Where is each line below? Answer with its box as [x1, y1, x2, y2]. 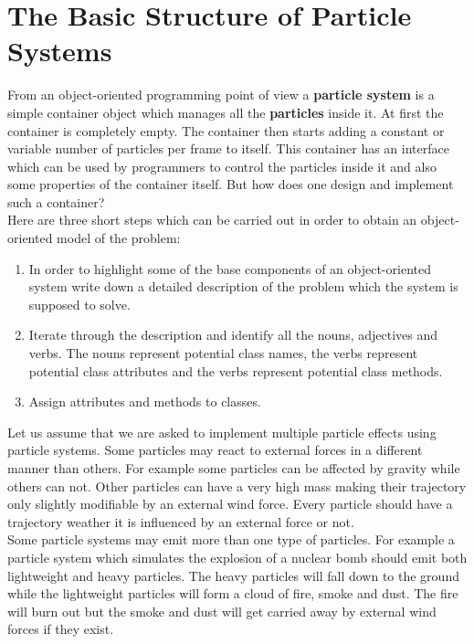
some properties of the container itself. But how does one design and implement [7, 174, 454, 194]
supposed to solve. [28, 294, 131, 313]
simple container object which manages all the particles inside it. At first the [7, 102, 444, 121]
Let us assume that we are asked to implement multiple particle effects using [7, 422, 437, 441]
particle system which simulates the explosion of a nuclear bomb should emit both [7, 547, 468, 566]
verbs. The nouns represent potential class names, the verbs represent [28, 343, 418, 363]
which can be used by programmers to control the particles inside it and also [7, 156, 437, 175]
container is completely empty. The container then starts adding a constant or [7, 121, 445, 140]
